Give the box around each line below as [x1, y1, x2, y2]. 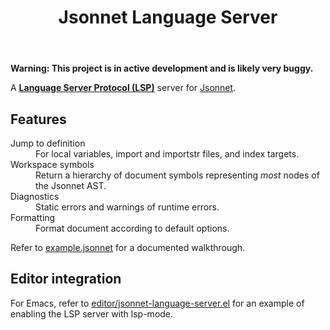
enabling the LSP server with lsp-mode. [10, 307, 174, 320]
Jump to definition [10, 137, 86, 149]
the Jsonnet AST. [35, 180, 107, 191]
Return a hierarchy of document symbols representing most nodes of [35, 169, 320, 181]
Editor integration [10, 271, 122, 288]
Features [10, 111, 67, 128]
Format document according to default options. [35, 222, 230, 234]
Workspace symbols [10, 159, 95, 170]
